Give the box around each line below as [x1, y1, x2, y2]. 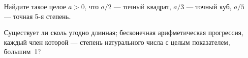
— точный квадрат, [114, 1, 171, 11]
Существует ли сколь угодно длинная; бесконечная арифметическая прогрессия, [4, 27, 244, 38]
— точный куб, [186, 1, 232, 11]
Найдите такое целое [4, 1, 66, 11]
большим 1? [4, 46, 41, 57]
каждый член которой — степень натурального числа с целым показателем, [4, 37, 230, 47]
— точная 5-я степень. [4, 11, 71, 21]
